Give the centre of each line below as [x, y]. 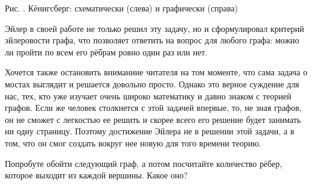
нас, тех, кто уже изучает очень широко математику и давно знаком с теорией [148, 96]
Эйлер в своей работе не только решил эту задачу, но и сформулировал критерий [154, 28]
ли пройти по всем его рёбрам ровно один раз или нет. [106, 52]
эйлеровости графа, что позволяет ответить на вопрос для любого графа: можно [152, 40]
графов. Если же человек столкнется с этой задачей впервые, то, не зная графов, [153, 108]
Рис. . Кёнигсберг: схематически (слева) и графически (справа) [122, 8]
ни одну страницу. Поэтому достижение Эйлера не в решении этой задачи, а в [150, 131]
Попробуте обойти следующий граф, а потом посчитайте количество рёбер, [144, 163]
